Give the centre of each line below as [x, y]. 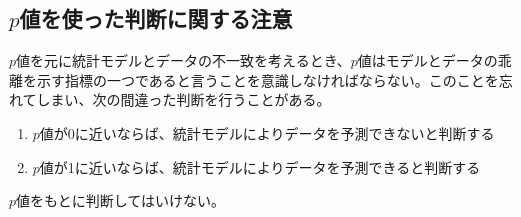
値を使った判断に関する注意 [156, 18]
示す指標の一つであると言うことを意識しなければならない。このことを [267, 79]
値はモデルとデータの [427, 60]
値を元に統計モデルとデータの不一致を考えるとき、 [183, 60]
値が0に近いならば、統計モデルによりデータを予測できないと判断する [267, 132]
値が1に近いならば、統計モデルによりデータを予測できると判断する [260, 166]
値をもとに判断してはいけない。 [121, 200]
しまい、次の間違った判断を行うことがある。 [183, 99]
